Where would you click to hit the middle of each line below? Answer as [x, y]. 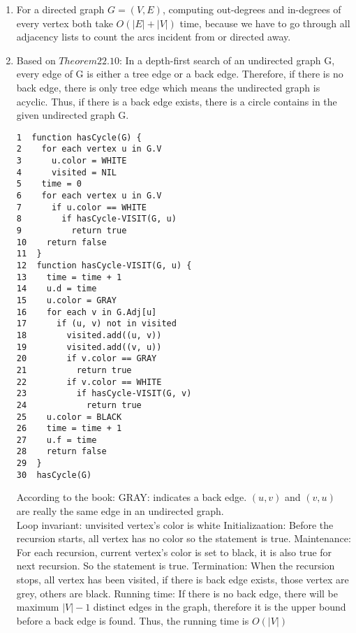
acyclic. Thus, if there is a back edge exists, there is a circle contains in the [177, 101]
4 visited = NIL [66, 172]
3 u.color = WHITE [72, 161]
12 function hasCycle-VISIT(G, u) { [104, 265]
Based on [36, 60]
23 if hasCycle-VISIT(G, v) [104, 394]
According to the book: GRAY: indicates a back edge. [132, 497]
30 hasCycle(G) [54, 475]
